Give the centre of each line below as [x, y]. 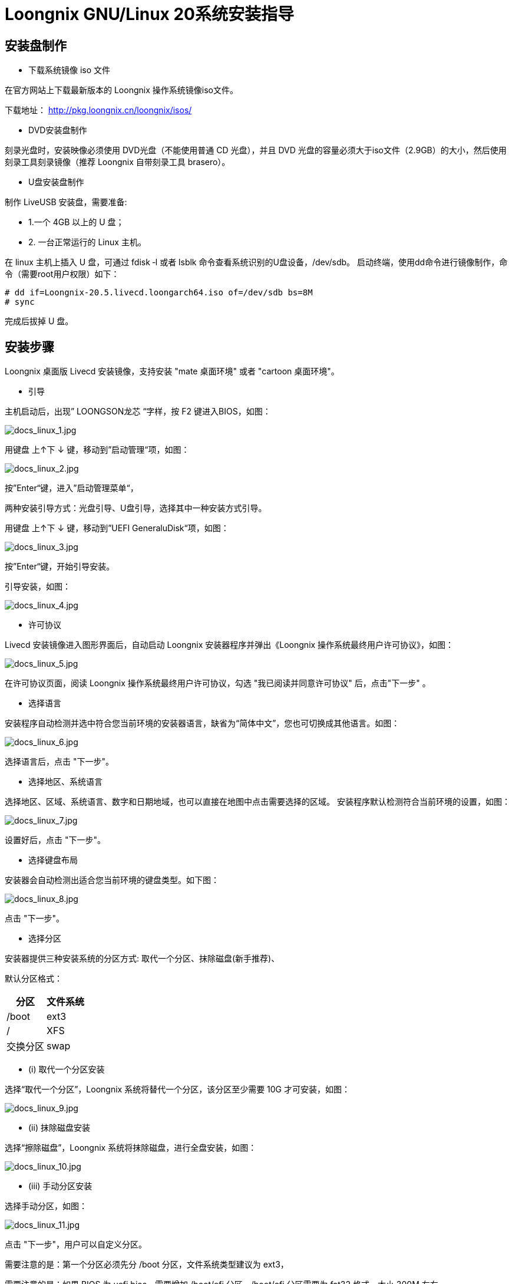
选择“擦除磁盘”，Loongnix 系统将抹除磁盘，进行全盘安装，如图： [131, 1148]
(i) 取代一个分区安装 [67, 1069]
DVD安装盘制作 [58, 130]
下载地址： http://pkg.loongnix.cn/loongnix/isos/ [98, 110]
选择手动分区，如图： [46, 1206]
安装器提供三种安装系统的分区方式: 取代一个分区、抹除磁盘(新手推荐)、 [142, 959]
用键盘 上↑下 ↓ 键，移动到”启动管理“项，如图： [97, 450]
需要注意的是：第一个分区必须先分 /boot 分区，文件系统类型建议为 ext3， [147, 1265]
